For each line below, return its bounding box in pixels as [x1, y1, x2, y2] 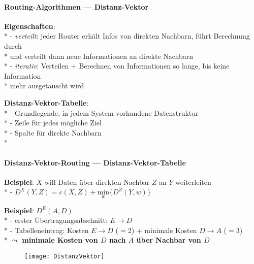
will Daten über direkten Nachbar [44, 176, 150, 187]
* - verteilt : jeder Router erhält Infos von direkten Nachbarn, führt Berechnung [4, 30, 250, 41]
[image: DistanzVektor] [24, 252, 105, 260]
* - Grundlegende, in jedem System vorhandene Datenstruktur [4, 107, 199, 118]
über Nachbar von [136, 235, 201, 245]
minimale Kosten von [22, 235, 98, 245]
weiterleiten [175, 176, 211, 187]
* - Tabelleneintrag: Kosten [4, 224, 89, 235]
